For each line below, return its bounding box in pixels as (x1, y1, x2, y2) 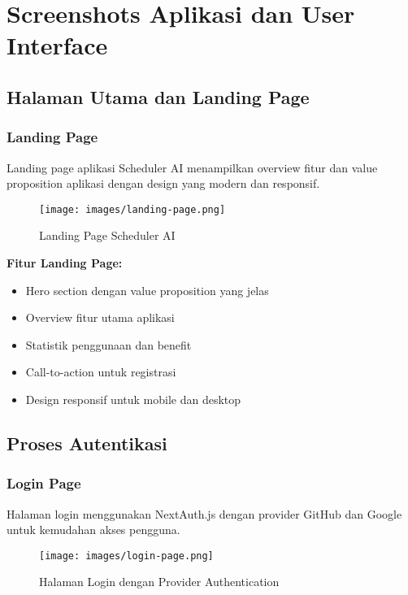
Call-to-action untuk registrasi (25, 363, 176, 380)
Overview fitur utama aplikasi (25, 309, 175, 326)
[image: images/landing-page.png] (39, 203, 226, 215)
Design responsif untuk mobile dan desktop (25, 390, 241, 407)
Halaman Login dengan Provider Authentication (39, 573, 280, 590)
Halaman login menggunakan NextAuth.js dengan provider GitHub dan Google (7, 505, 402, 522)
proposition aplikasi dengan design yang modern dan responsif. (7, 175, 320, 192)
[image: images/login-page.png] (39, 549, 214, 562)
